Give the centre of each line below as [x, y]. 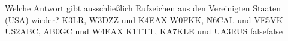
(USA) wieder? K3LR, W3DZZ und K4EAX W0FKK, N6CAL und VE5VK [144, 19]
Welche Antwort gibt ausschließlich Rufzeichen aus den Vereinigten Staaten [143, 8]
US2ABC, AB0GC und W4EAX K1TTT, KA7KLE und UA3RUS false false [144, 31]
